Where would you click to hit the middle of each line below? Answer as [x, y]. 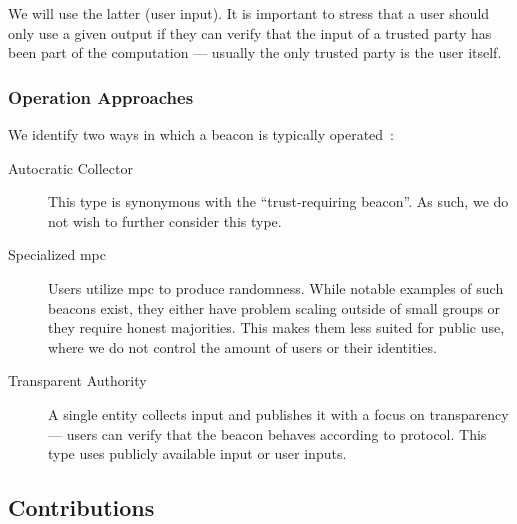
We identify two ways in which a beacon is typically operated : [201, 134]
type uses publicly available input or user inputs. [197, 453]
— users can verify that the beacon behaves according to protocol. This [267, 433]
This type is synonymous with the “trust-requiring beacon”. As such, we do [278, 201]
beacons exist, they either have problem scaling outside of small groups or [274, 307]
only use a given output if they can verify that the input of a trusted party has [250, 32]
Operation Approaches [101, 96]
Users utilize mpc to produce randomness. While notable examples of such [276, 287]
